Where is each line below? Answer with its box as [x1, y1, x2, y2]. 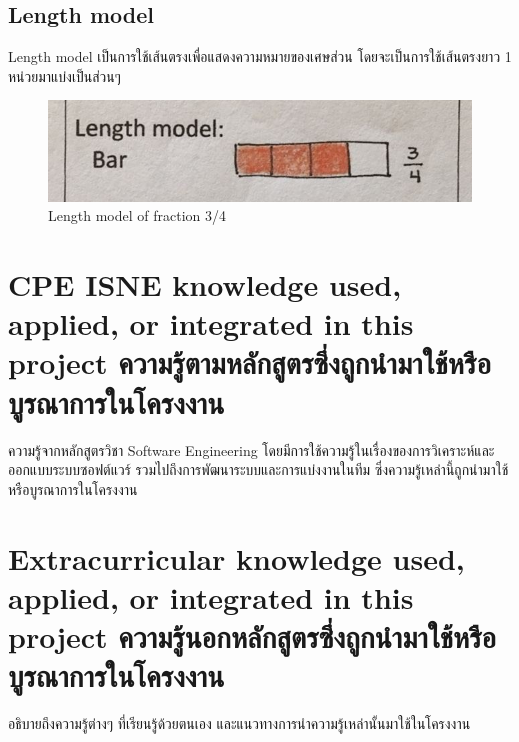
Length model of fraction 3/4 [48, 205, 226, 226]
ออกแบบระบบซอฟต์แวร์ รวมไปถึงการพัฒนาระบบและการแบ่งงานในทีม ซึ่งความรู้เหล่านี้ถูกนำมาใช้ [8, 459, 509, 480]
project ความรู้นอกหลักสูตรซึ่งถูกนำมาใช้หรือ [8, 615, 497, 656]
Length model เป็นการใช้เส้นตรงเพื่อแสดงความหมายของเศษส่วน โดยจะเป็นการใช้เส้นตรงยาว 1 [8, 46, 512, 67]
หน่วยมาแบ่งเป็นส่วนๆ [8, 65, 121, 86]
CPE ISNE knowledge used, [8, 264, 402, 305]
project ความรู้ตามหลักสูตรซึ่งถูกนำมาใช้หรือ [8, 342, 491, 383]
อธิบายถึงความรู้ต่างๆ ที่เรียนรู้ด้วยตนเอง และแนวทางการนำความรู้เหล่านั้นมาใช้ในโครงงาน [8, 713, 471, 734]
